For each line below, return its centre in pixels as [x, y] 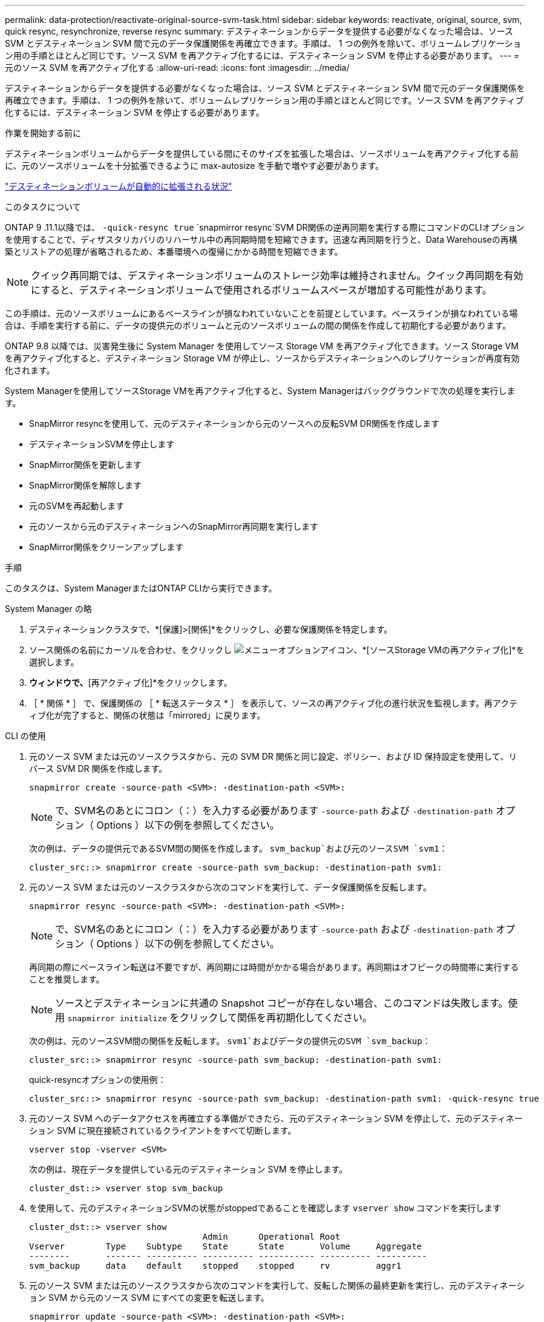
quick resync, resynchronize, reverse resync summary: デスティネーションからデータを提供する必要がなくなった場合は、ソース [259, 31]
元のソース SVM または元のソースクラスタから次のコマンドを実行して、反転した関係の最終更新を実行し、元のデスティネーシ [277, 1285]
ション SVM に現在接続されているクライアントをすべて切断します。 [163, 1130]
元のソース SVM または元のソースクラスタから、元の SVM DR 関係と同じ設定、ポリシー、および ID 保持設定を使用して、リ [273, 756]
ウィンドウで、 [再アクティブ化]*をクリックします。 [131, 682]
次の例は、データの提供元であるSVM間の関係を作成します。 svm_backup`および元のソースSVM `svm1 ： [238, 848]
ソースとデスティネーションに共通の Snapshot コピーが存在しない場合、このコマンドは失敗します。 [282, 1003]
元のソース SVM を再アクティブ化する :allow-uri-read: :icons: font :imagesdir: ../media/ [177, 67]
